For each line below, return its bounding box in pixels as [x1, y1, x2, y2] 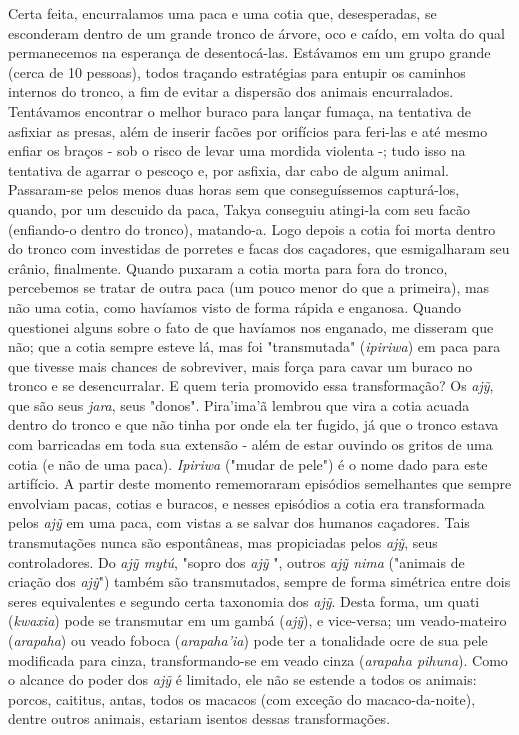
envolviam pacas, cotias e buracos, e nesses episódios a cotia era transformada [8, 492, 485, 513]
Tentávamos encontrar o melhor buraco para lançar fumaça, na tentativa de [8, 100, 472, 121]
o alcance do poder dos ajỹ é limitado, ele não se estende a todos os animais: [8, 669, 477, 690]
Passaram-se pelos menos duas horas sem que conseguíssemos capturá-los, [8, 179, 460, 200]
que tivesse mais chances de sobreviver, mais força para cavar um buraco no [8, 355, 473, 376]
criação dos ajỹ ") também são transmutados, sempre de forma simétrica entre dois [8, 571, 511, 592]
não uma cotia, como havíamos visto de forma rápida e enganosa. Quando [8, 296, 461, 317]
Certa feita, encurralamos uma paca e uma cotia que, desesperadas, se [8, 3, 437, 23]
